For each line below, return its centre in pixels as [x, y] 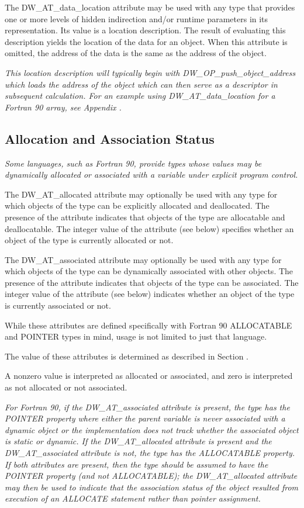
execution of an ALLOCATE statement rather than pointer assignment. [133, 498]
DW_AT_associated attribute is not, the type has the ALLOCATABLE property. [150, 453]
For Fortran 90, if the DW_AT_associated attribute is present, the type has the [147, 407]
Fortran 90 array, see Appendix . [63, 107]
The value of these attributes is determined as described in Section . [127, 356]
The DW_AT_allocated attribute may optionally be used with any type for [141, 194]
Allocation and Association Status [110, 138]
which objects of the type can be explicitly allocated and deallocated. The [137, 205]
